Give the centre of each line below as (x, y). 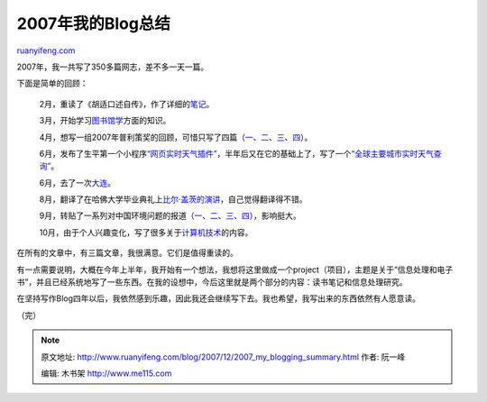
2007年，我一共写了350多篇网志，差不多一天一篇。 (113, 67)
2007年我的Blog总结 (94, 23)
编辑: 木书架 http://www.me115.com (106, 373)
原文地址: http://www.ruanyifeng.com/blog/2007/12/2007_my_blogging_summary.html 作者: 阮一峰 (223, 357)
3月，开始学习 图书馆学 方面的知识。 (105, 121)
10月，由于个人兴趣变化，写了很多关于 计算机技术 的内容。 (146, 232)
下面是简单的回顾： (52, 83)
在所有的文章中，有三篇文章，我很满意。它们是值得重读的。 (127, 253)
